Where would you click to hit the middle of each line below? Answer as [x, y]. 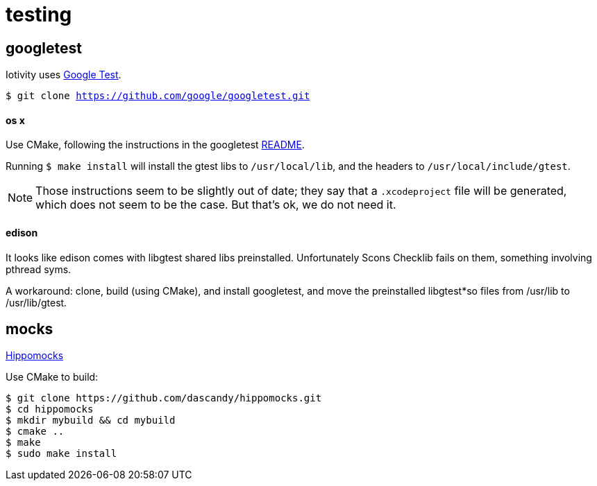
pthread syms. [39, 269]
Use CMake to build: [52, 377]
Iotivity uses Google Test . [64, 75]
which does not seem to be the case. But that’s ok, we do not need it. [216, 205]
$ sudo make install [61, 454]
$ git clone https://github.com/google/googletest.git [158, 96]
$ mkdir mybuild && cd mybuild [91, 420]
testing [39, 15]
